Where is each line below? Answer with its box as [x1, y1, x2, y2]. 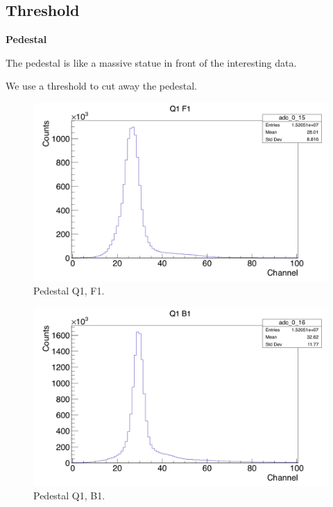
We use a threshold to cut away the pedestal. [6, 78, 197, 93]
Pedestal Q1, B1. [33, 488, 105, 503]
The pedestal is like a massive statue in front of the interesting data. [6, 55, 297, 69]
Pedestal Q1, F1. [33, 283, 105, 298]
